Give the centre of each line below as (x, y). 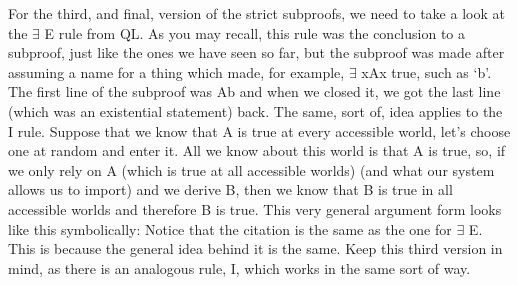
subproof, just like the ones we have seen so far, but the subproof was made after (256, 52)
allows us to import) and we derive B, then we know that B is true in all (230, 189)
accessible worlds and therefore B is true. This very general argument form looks (255, 208)
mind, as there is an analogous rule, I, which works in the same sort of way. (239, 267)
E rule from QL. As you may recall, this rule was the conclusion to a (255, 32)
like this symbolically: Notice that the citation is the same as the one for (230, 228)
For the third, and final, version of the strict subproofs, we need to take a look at (256, 13)
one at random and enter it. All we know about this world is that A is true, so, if (257, 150)
